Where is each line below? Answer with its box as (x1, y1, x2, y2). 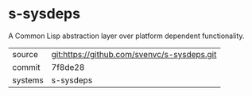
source (12, 48, 38, 60)
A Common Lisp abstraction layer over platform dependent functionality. (8, 31, 245, 40)
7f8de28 (51, 61, 85, 72)
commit (12, 61, 41, 72)
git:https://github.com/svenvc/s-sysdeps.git (51, 48, 217, 60)
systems (12, 75, 44, 86)
